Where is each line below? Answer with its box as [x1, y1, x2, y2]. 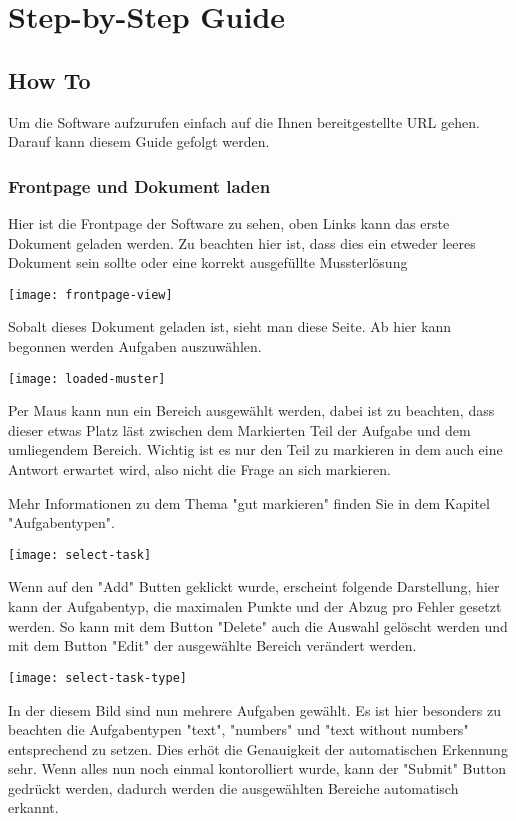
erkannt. [8, 797, 59, 818]
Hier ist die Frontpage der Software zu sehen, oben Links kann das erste [8, 212, 450, 233]
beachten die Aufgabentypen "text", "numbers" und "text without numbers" [8, 719, 469, 740]
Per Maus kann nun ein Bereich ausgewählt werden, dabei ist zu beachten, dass [8, 400, 495, 421]
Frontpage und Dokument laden [8, 173, 271, 198]
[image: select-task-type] [8, 670, 187, 685]
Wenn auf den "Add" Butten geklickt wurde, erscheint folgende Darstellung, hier [8, 576, 500, 597]
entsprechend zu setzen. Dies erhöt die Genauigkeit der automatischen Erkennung [8, 738, 508, 759]
